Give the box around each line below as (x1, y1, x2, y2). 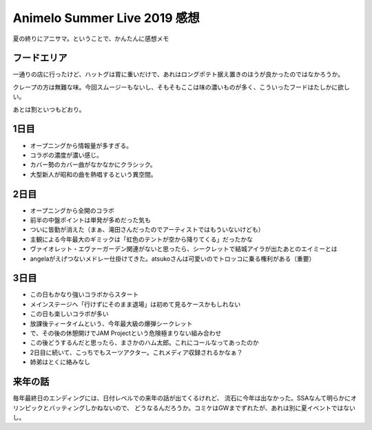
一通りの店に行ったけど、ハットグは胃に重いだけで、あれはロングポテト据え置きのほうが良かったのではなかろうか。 (12, 70, 344, 78)
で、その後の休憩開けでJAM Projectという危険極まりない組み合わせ (30, 329, 222, 337)
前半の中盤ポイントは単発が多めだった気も (30, 216, 151, 224)
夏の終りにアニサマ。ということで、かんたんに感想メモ (12, 34, 169, 43)
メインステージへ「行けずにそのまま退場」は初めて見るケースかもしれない (30, 300, 241, 308)
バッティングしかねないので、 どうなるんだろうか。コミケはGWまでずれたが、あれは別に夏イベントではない (48, 403, 356, 412)
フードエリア (12, 52, 68, 64)
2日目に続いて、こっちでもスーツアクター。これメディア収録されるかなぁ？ (30, 348, 243, 356)
